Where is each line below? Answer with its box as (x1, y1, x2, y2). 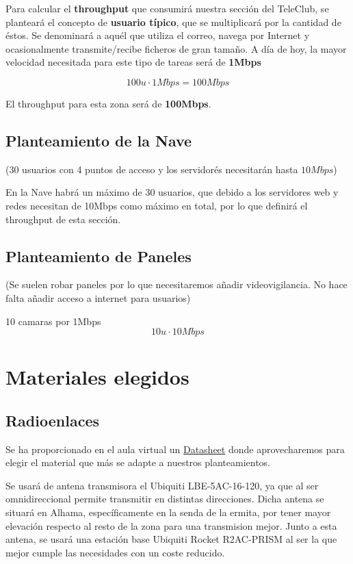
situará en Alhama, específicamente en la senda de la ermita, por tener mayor (5, 505, 331, 520)
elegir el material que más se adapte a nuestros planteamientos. (5, 455, 271, 470)
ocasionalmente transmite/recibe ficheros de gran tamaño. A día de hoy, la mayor (5, 41, 347, 55)
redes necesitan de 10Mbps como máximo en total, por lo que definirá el (5, 198, 308, 212)
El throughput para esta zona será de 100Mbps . (5, 96, 211, 110)
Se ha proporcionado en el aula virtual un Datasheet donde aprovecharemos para (5, 441, 345, 456)
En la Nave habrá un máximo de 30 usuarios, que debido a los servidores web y (5, 185, 339, 199)
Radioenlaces (5, 409, 99, 431)
